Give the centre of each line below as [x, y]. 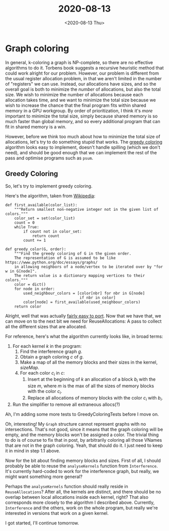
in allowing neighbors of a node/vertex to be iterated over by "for [89, 267]
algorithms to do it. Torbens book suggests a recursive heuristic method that [84, 68]
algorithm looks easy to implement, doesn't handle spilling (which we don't [83, 147]
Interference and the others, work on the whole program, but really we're [82, 508]
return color [28, 306]
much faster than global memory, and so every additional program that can [83, 121]
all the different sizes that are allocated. [46, 326]
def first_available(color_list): [41, 205]
